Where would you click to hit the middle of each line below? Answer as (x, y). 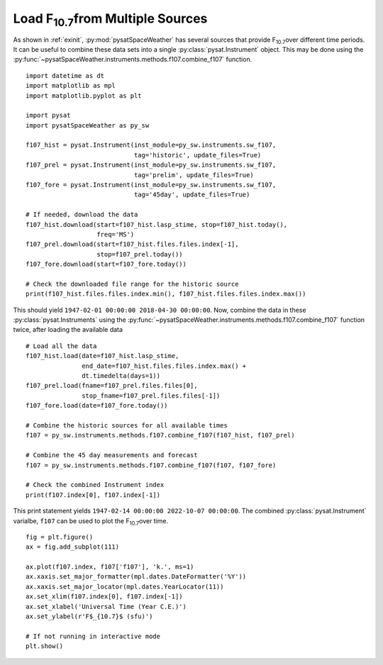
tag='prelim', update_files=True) (194, 175)
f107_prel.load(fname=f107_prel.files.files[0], (112, 386)
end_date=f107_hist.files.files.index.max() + (164, 366)
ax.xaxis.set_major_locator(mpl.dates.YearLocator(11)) (125, 586)
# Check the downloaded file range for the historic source (132, 284)
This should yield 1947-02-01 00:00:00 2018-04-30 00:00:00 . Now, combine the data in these (160, 310)
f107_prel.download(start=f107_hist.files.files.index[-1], (132, 244)
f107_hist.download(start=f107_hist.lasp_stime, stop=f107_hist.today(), (157, 224)
